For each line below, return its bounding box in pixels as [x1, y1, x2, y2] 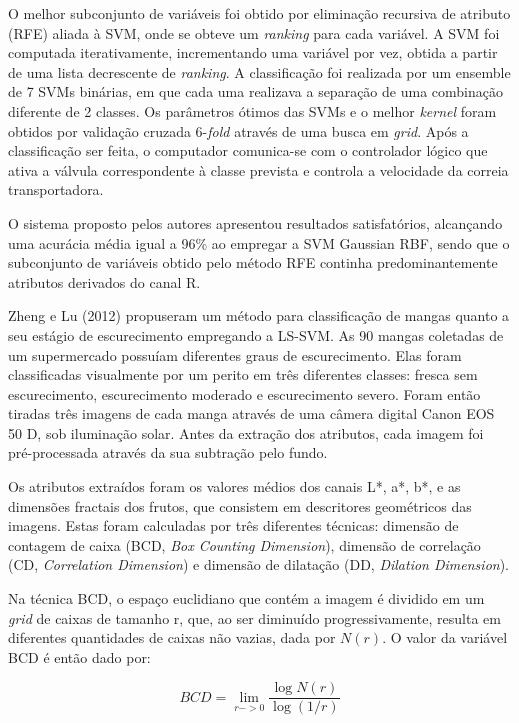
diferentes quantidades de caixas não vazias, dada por [8, 627, 336, 648]
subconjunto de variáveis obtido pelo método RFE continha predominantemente [8, 252, 498, 273]
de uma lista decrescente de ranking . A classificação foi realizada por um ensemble [8, 61, 511, 82]
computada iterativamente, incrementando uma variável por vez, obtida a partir [8, 42, 498, 63]
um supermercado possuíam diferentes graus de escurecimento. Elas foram [8, 344, 462, 365]
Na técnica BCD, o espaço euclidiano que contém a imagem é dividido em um [8, 588, 485, 609]
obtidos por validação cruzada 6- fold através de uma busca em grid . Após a [8, 120, 469, 141]
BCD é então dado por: [8, 646, 151, 667]
